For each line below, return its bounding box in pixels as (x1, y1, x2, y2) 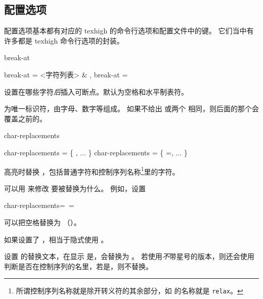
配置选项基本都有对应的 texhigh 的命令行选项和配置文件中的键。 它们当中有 (4, 25, 254, 36)
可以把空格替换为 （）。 (4, 217, 81, 227)
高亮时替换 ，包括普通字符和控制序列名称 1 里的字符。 (4, 164, 180, 177)
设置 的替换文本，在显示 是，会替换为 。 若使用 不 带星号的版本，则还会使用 (4, 251, 254, 262)
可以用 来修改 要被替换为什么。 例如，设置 (4, 183, 146, 193)
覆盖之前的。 (4, 113, 47, 123)
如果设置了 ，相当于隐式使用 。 (4, 234, 108, 244)
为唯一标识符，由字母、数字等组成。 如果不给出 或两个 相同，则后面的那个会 (4, 103, 259, 114)
